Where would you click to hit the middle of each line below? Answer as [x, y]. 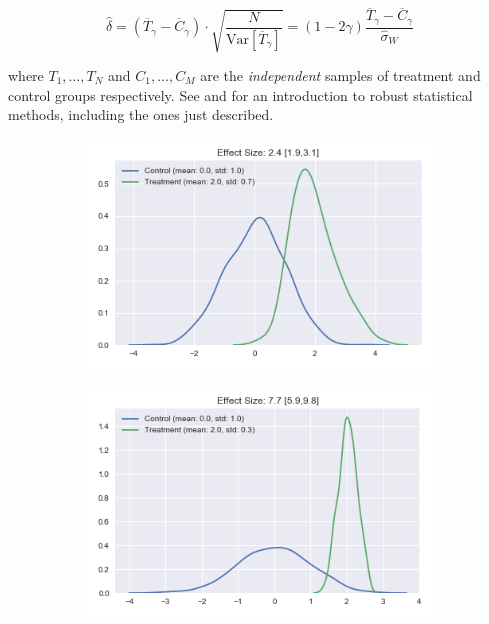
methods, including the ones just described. [141, 114]
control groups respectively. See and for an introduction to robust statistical [240, 94]
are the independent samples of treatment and [340, 75]
